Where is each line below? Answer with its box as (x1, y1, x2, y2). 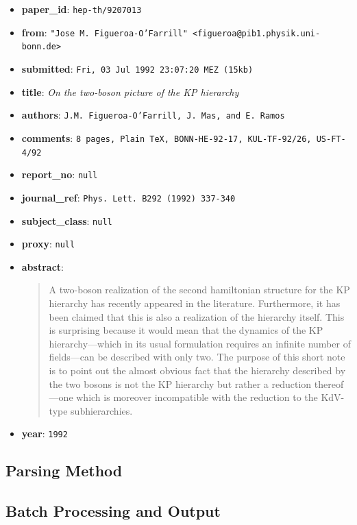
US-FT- (316, 134, 346, 144)
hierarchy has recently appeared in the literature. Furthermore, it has (49, 296, 341, 310)
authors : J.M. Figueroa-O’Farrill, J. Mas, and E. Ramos (21, 108, 285, 122)
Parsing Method (5, 460, 123, 481)
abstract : (21, 259, 64, 273)
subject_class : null (21, 213, 112, 228)
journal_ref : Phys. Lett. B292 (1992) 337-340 (21, 190, 236, 204)
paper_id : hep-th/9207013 (21, 2, 142, 16)
